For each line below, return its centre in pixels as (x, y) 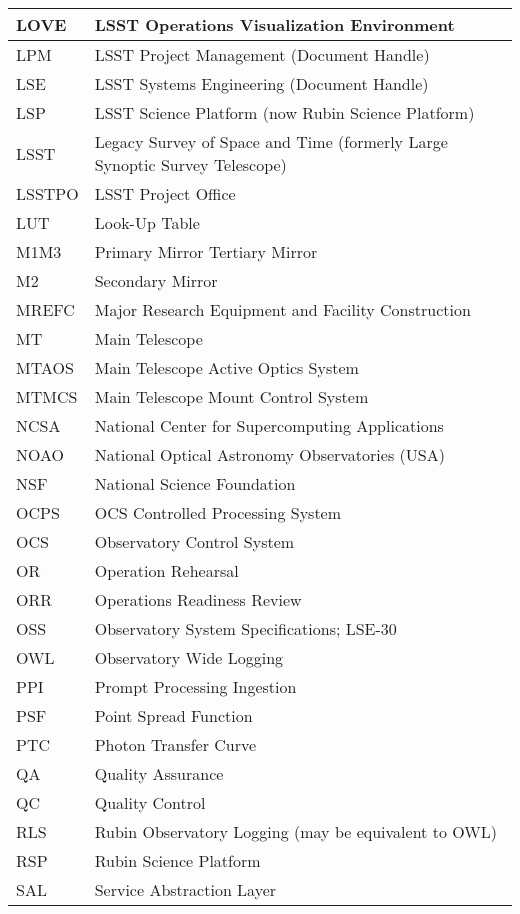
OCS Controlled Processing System (218, 512)
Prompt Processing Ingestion (195, 686)
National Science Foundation (195, 483)
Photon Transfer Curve (175, 744)
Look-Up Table (147, 222)
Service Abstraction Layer (185, 889)
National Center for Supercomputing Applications (269, 425)
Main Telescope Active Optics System (226, 367)
